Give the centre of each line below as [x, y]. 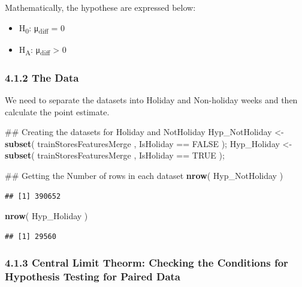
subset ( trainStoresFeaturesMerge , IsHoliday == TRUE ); [115, 155]
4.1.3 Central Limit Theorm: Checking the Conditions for [147, 263]
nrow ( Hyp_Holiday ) [46, 216]
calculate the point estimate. [57, 111]
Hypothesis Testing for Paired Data [93, 276]
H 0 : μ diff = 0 [42, 28]
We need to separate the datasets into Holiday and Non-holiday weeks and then [151, 100]
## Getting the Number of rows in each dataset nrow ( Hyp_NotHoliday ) [144, 176]
